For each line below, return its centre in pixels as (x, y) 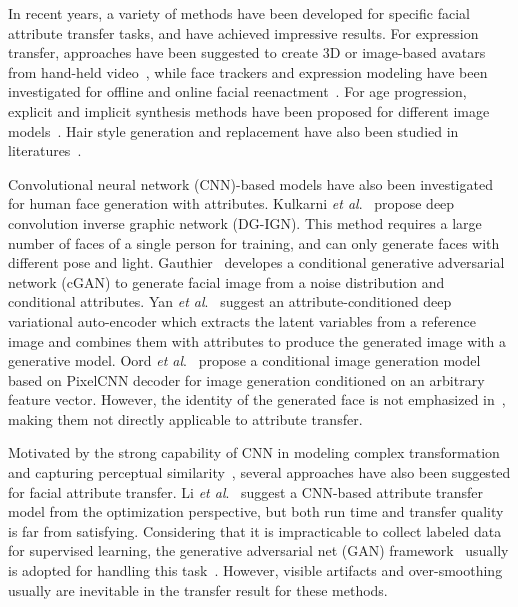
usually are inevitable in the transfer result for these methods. (198, 589)
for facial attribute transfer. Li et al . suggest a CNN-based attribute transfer (245, 491)
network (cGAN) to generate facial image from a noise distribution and (226, 281)
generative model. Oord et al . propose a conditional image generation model (244, 360)
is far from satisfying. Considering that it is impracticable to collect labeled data (255, 530)
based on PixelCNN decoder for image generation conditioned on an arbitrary (246, 379)
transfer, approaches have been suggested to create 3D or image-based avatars (247, 52)
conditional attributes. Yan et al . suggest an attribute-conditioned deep (230, 301)
